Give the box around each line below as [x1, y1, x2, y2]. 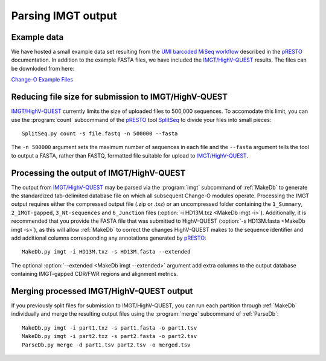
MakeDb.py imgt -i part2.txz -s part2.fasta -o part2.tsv [22, 333, 197, 340]
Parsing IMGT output [11, 9, 118, 22]
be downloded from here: [11, 65, 75, 72]
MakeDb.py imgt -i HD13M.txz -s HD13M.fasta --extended [22, 248, 191, 255]
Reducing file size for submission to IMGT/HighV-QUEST [11, 92, 228, 102]
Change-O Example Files [11, 76, 74, 83]
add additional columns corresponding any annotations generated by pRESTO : [11, 234, 206, 241]
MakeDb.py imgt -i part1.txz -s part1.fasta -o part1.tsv [22, 324, 197, 331]
